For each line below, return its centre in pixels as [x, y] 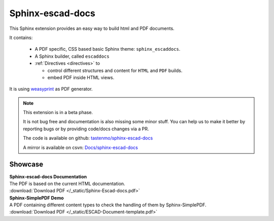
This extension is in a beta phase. [58, 113]
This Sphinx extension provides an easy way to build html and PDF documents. [92, 28]
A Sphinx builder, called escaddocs [72, 56]
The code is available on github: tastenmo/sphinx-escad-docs [88, 138]
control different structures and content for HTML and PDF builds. [115, 70]
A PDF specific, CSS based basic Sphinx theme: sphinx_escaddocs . [108, 49]
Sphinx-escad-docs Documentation [48, 176]
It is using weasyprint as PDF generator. [51, 89]
